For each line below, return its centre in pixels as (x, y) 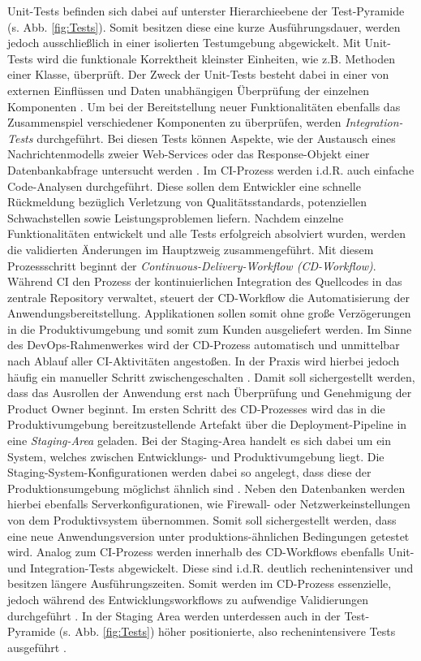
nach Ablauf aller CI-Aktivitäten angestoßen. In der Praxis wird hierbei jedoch (204, 361)
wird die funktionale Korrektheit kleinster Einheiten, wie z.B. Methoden (216, 58)
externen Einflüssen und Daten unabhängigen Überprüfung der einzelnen (189, 90)
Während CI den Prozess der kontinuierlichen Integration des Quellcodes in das (205, 281)
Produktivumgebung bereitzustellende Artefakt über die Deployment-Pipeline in (207, 424)
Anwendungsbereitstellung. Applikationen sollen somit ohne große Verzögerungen (209, 313)
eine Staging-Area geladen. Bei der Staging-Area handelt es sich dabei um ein (200, 441)
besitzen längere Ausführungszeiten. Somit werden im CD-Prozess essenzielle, (200, 583)
